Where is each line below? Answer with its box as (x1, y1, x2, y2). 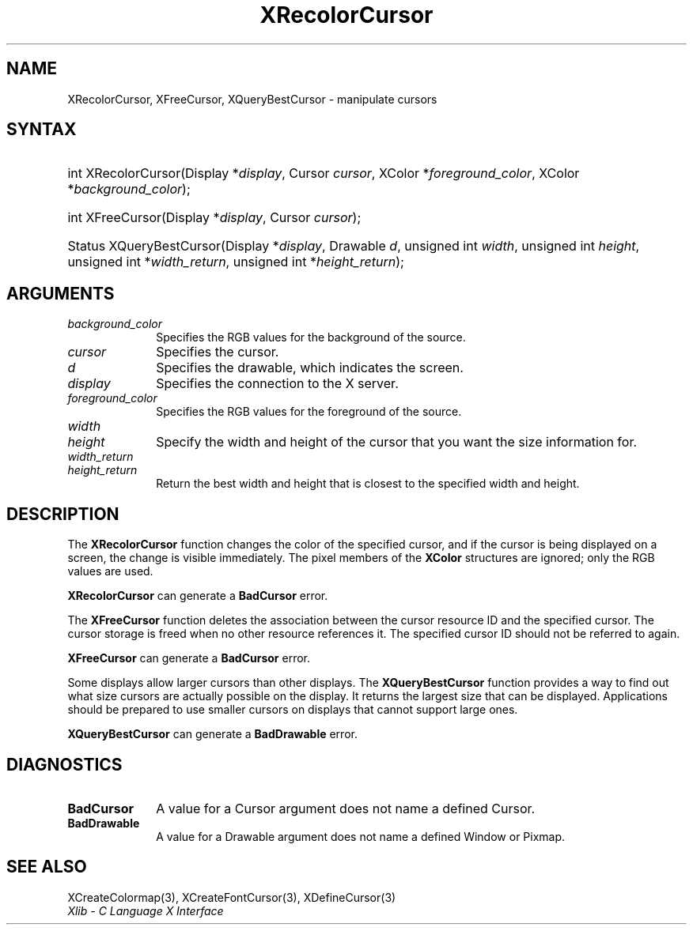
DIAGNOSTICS (6, 754, 123, 775)
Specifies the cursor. (156, 344, 279, 360)
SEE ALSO (6, 857, 87, 877)
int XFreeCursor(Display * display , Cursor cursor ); (67, 209, 362, 226)
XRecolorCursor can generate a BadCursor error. (67, 589, 328, 603)
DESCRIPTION (6, 503, 119, 524)
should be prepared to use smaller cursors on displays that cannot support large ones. (67, 703, 518, 717)
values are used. (67, 564, 153, 579)
